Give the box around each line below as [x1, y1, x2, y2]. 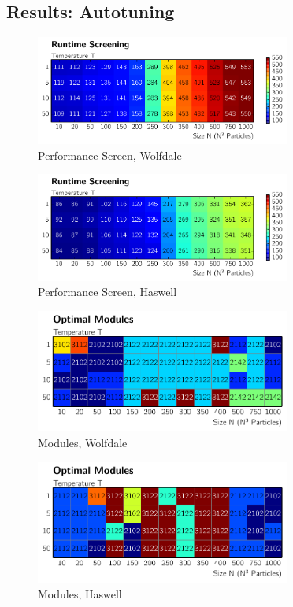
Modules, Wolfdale [38, 435, 128, 451]
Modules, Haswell [38, 585, 122, 601]
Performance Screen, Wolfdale [38, 146, 182, 163]
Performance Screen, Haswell [38, 283, 177, 300]
